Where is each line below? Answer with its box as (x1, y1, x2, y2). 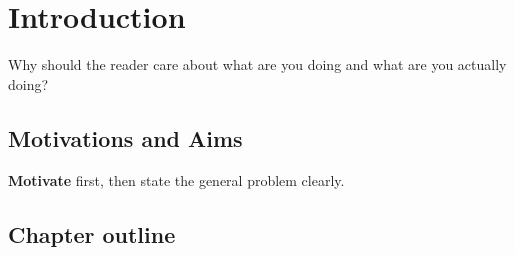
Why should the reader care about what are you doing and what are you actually (8, 54, 507, 75)
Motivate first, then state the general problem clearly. (8, 169, 345, 190)
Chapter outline (8, 218, 176, 249)
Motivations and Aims (8, 122, 243, 153)
